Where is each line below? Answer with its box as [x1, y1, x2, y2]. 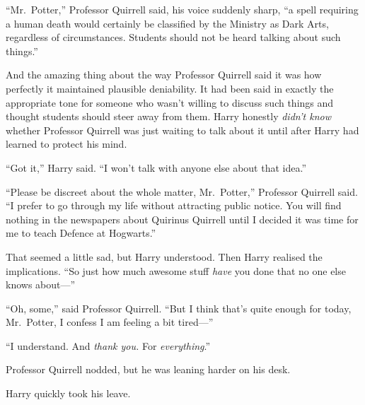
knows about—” [6, 277, 76, 292]
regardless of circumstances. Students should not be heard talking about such [6, 30, 341, 45]
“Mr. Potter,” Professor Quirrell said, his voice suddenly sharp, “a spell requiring [6, 2, 359, 16]
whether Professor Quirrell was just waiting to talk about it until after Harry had [6, 122, 359, 137]
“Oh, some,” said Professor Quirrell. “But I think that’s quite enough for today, [6, 300, 352, 315]
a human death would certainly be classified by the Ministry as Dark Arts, [6, 16, 329, 30]
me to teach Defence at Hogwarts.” [6, 225, 156, 240]
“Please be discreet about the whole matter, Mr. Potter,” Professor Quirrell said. [6, 184, 358, 199]
